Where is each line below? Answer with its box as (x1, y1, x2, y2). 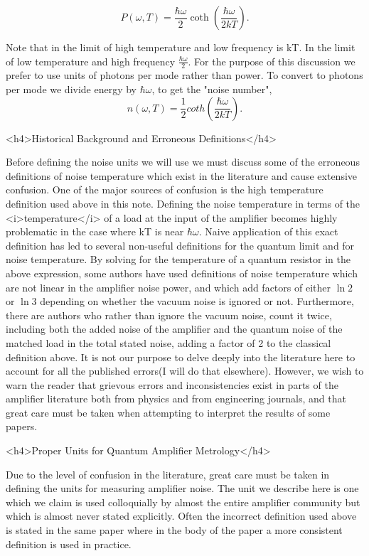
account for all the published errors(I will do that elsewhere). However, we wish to (6, 363, 364, 378)
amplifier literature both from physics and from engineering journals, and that (6, 391, 346, 406)
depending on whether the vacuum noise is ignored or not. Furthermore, (40, 294, 354, 309)
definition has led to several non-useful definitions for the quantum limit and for (6, 237, 355, 252)
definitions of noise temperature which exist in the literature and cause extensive (6, 168, 358, 183)
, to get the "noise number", (151, 82, 272, 97)
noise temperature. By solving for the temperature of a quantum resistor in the (6, 252, 351, 267)
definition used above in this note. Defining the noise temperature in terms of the (6, 196, 360, 210)
